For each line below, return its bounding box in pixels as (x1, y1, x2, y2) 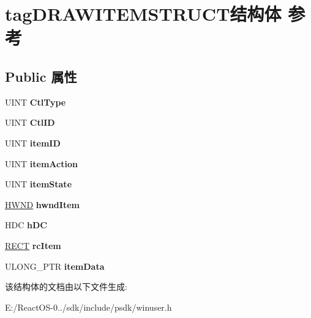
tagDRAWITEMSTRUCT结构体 (5, 1, 282, 26)
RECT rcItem (5, 239, 61, 251)
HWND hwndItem (5, 198, 80, 211)
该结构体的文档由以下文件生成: (5, 280, 127, 293)
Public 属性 (5, 67, 77, 85)
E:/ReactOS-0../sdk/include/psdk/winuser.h (5, 300, 172, 313)
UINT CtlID (5, 116, 55, 129)
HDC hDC (5, 219, 47, 231)
